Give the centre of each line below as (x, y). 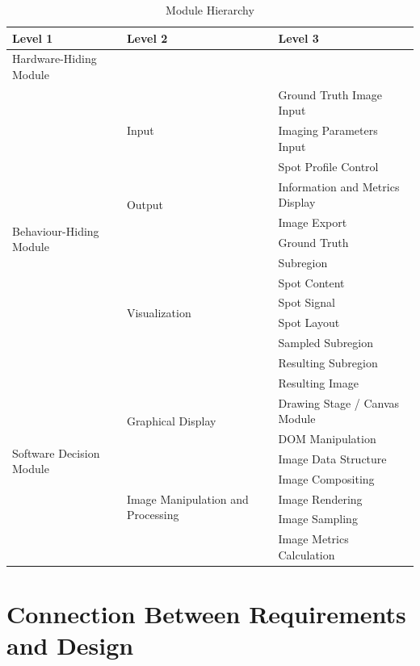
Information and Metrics (339, 186)
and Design (70, 645)
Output (145, 204)
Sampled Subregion (326, 343)
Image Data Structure (332, 458)
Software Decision (56, 452)
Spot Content (311, 282)
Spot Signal (307, 302)
